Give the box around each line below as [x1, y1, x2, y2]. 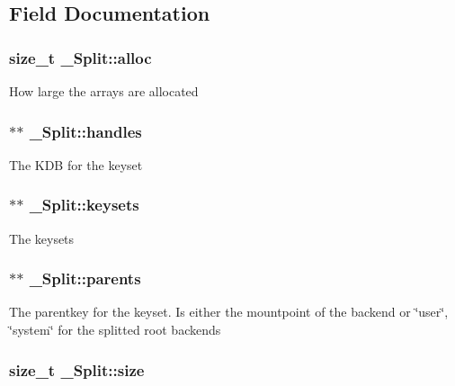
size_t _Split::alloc [9, 46, 152, 68]
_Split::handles [29, 120, 142, 142]
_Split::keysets [29, 193, 139, 216]
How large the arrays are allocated [9, 82, 199, 100]
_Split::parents [29, 267, 141, 290]
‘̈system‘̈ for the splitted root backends [9, 320, 221, 339]
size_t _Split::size [9, 358, 145, 381]
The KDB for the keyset [9, 155, 143, 174]
